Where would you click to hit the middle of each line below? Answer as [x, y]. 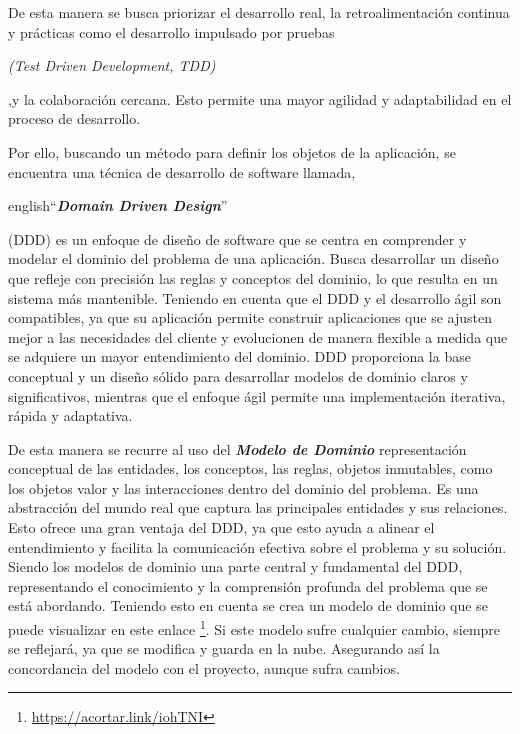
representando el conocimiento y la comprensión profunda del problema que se [248, 585]
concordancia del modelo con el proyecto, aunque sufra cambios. [204, 667]
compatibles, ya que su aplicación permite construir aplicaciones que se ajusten [250, 317]
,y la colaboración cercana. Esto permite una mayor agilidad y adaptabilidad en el [260, 98]
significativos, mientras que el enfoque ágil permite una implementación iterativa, [257, 395]
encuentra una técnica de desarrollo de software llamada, [182, 171]
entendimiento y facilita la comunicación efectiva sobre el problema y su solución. [257, 546]
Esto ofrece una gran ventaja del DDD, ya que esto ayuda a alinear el [221, 527]
